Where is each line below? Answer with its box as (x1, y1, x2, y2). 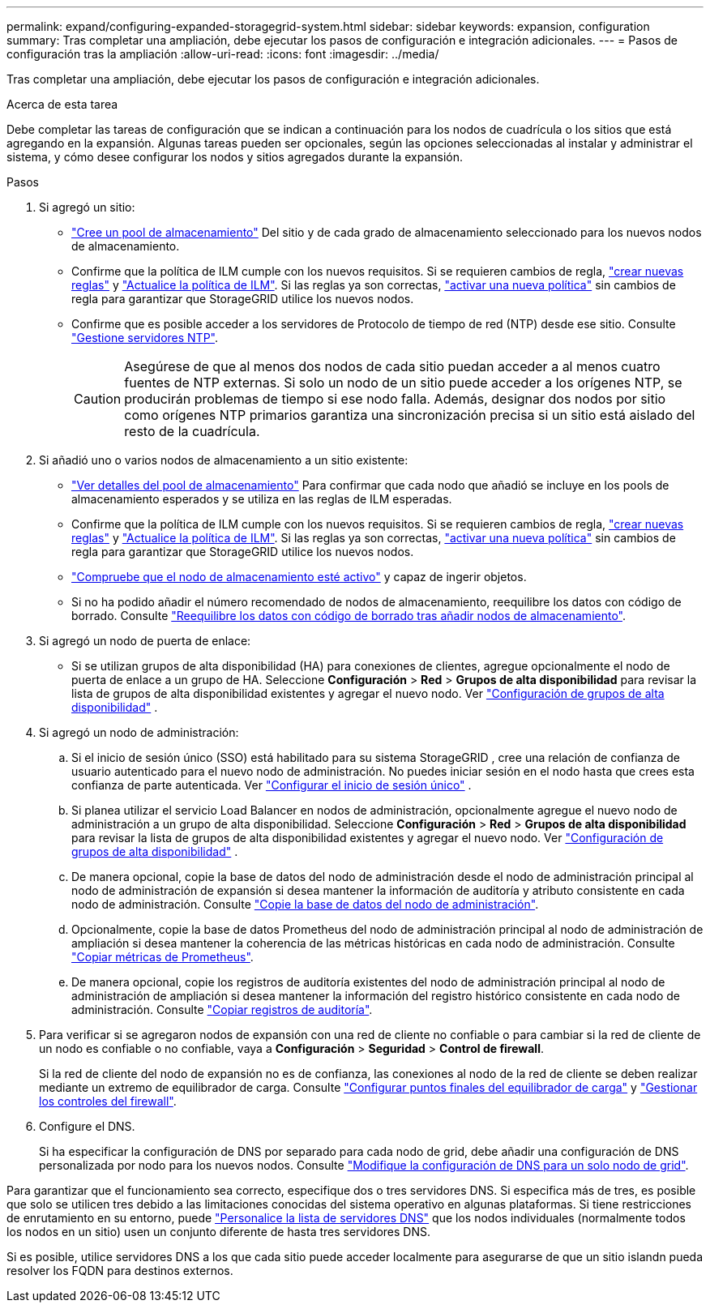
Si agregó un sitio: (39, 200, 135, 214)
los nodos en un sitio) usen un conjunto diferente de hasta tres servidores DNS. (6, 1225, 430, 1238)
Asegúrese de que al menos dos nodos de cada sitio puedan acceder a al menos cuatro (124, 358, 661, 374)
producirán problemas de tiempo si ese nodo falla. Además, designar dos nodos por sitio (124, 391, 666, 407)
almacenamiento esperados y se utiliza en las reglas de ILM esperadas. (71, 492, 452, 506)
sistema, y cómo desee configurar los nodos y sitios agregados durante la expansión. (6, 150, 464, 164)
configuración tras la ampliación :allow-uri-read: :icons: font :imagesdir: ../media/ (6, 47, 439, 61)
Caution (74, 391, 122, 407)
